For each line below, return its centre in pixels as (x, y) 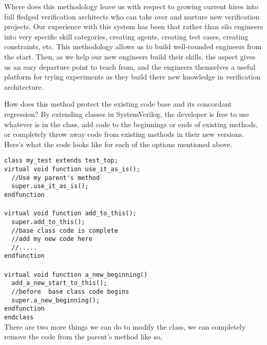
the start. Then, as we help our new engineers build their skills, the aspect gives (130, 56)
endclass (19, 317)
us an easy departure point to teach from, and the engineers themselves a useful (130, 66)
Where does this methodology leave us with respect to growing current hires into (131, 6)
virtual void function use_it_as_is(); (72, 169)
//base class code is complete (65, 230)
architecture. (24, 86)
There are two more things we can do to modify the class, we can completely (125, 326)
